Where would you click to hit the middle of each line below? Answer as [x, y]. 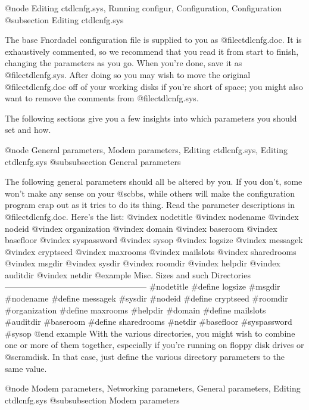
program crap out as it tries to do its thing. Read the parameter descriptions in [150, 205]
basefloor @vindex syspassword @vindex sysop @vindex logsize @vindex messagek [154, 240]
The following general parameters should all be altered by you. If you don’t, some [154, 181]
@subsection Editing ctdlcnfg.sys [64, 19]
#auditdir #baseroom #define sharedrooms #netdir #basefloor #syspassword [149, 322]
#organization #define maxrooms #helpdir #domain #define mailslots [135, 310]
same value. [26, 368]
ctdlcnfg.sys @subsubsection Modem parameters [92, 400]
